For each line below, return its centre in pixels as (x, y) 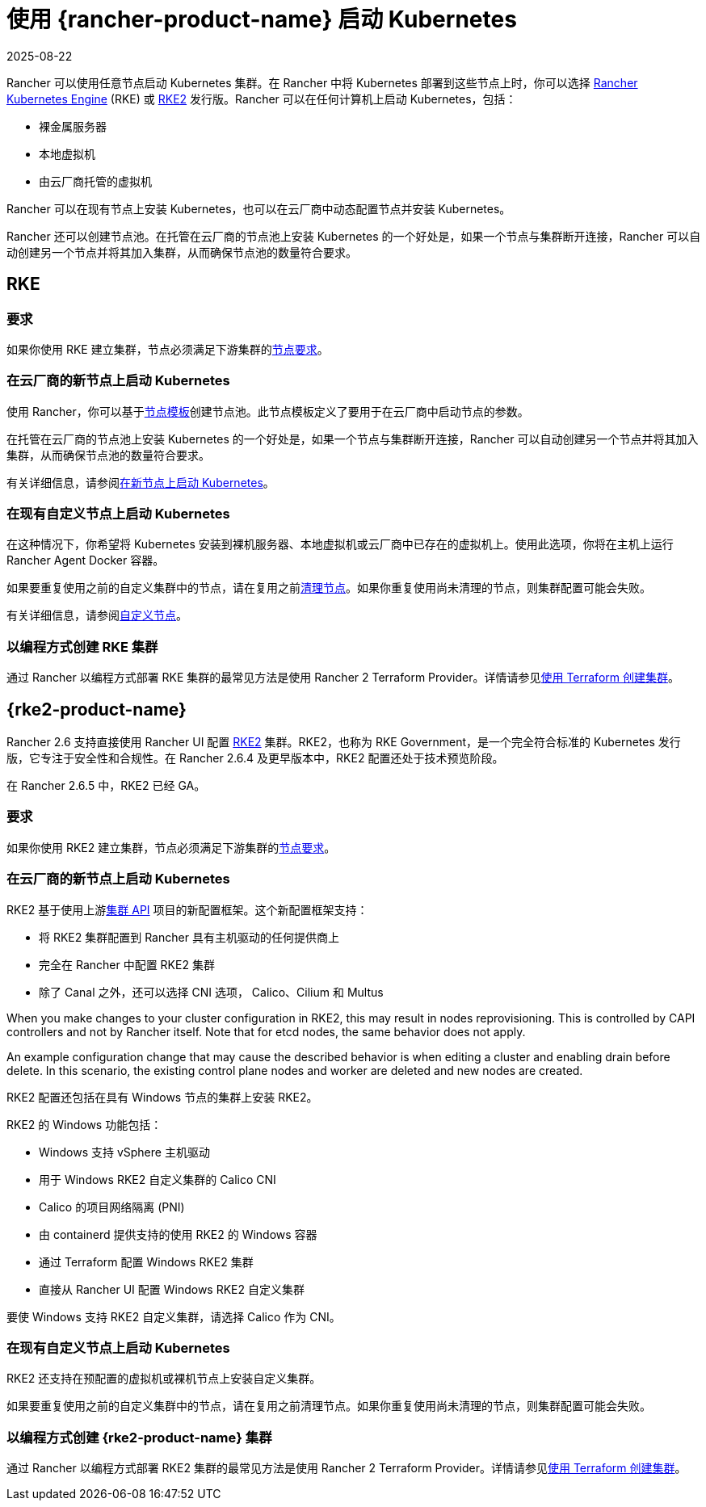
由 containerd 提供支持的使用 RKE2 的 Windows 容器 (178, 1234)
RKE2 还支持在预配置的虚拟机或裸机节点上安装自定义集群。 (164, 1379)
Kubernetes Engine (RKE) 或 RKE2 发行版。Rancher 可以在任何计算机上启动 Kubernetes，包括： (262, 99)
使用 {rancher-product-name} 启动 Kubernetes (262, 19)
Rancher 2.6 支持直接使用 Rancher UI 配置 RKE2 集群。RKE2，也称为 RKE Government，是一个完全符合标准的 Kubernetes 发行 (344, 742)
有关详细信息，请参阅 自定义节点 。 (97, 615)
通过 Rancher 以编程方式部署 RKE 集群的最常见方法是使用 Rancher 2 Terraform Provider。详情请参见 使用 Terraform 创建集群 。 (343, 678)
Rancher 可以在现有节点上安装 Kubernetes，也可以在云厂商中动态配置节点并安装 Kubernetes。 (259, 208)
